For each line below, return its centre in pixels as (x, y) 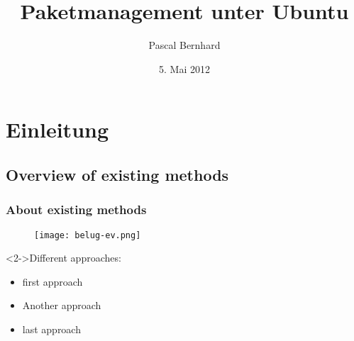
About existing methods (76, 209)
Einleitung (57, 129)
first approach (52, 281)
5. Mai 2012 (184, 68)
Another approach (62, 305)
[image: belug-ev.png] (88, 235)
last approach (51, 329)
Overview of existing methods (117, 174)
